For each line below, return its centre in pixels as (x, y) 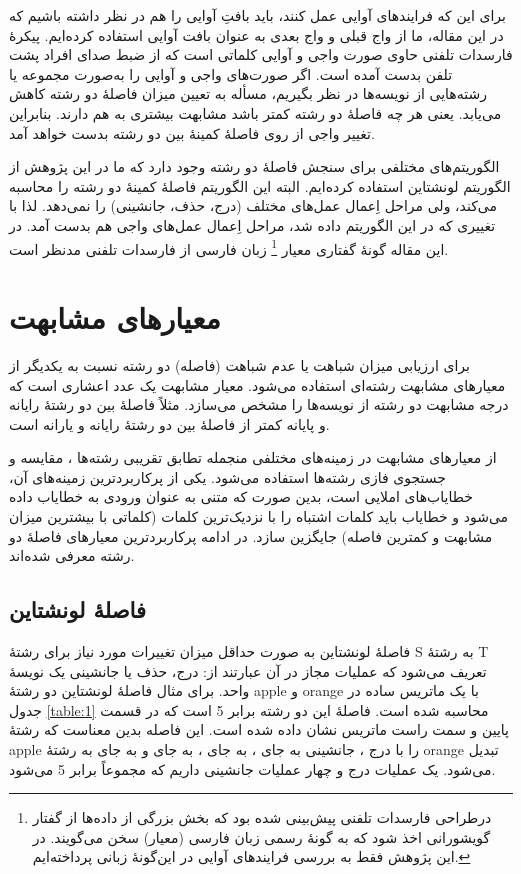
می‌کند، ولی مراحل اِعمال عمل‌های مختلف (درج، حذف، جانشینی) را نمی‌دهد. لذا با (253, 205)
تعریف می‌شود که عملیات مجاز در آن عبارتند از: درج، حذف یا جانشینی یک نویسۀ (248, 670)
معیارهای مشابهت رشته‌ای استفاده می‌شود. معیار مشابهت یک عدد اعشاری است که (257, 384)
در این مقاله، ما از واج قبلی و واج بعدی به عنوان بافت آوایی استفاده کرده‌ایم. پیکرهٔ (256, 34)
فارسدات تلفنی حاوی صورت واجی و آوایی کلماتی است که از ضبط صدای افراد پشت (261, 54)
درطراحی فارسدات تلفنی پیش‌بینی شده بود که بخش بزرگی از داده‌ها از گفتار (262, 817)
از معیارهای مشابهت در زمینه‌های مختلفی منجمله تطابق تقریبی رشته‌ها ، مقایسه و (253, 457)
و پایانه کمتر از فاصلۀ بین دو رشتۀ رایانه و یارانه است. (169, 423)
